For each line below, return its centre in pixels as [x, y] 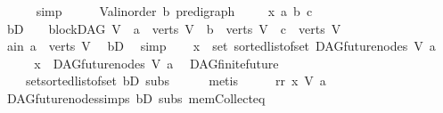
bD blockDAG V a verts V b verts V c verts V [174, 28]
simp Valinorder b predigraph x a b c [174, 11]
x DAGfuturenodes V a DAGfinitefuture [156, 63]
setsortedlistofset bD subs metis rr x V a [176, 81]
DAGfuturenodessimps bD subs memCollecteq [136, 97]
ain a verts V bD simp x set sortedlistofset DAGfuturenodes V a [221, 46]
